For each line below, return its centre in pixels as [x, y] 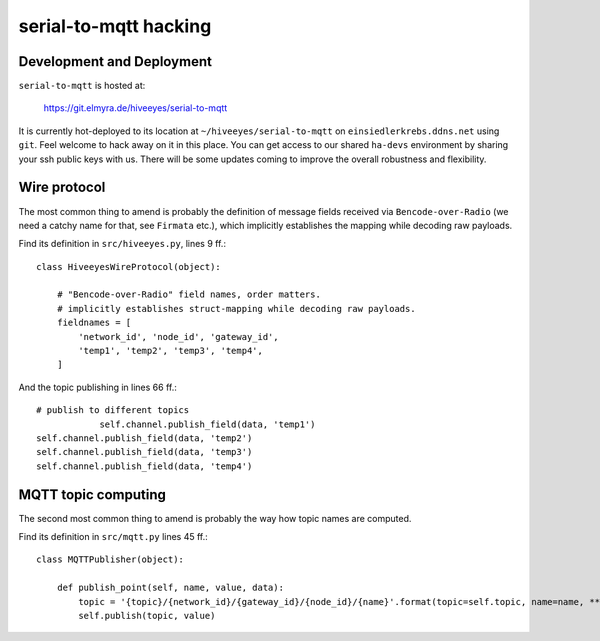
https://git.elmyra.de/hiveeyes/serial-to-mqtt [135, 108]
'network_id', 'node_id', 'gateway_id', [178, 336]
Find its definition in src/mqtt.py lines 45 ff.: [113, 537]
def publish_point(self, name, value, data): [170, 588]
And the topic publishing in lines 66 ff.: [97, 387]
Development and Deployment [115, 61]
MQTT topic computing [92, 494]
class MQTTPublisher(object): [110, 559]
